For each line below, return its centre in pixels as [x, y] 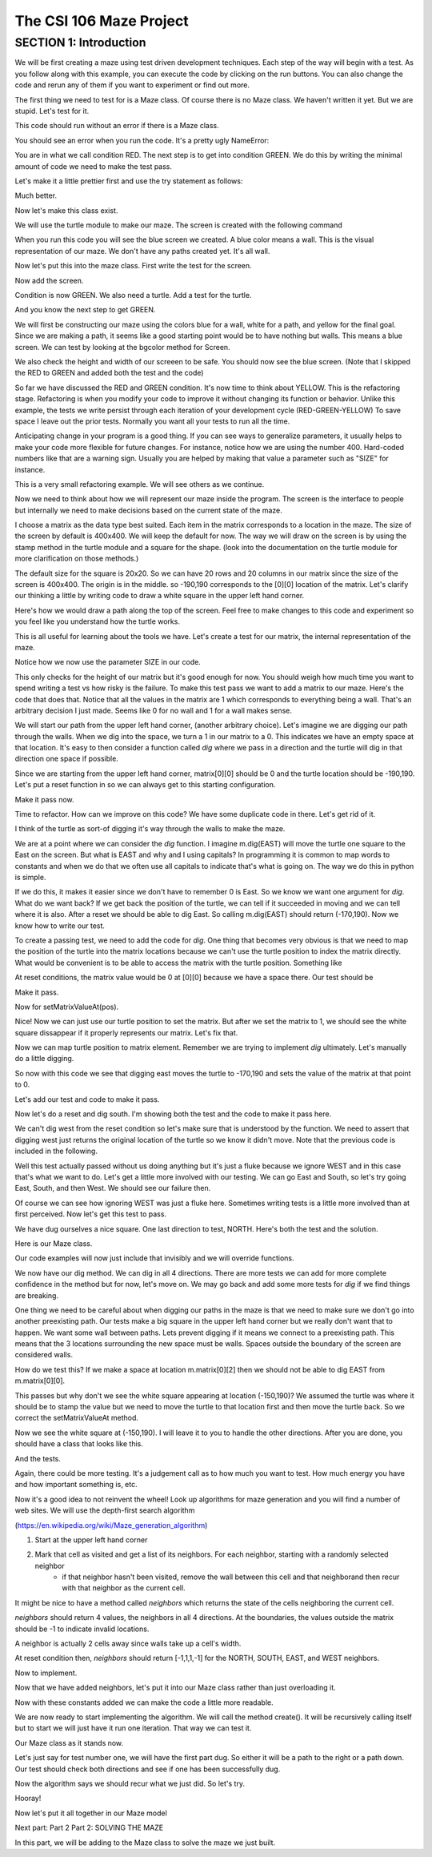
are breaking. [37, 1295]
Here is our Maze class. [54, 1243]
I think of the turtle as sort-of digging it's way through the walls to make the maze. [150, 829]
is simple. [30, 877]
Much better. [36, 195]
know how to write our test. [60, 926]
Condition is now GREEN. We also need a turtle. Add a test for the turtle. [133, 295]
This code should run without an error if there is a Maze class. [117, 126]
